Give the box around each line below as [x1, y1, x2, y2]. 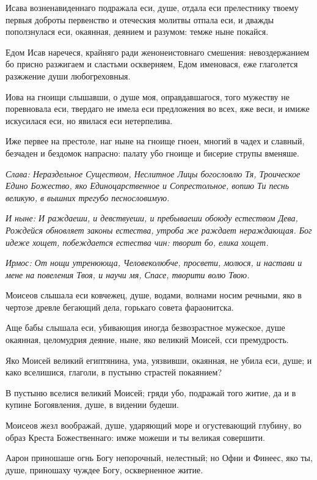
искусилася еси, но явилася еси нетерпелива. [5, 114, 173, 127]
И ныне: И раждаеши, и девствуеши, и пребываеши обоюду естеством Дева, [5, 212, 298, 224]
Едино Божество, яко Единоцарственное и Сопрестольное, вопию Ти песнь [5, 179, 290, 192]
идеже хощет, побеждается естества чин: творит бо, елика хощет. [5, 235, 269, 248]
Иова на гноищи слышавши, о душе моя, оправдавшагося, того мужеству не [5, 90, 290, 103]
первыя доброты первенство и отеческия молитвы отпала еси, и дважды [5, 13, 274, 26]
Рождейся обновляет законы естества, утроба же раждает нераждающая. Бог [5, 223, 312, 236]
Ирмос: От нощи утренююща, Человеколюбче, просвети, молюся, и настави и [5, 256, 302, 269]
